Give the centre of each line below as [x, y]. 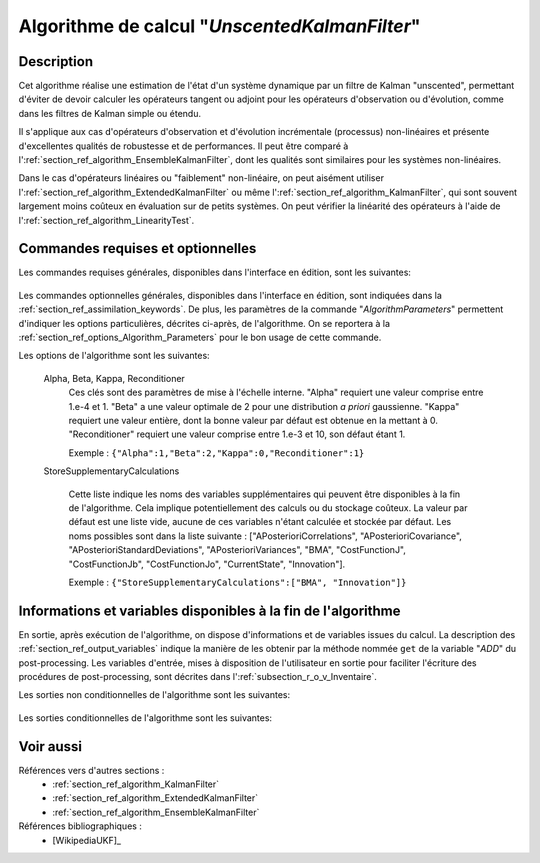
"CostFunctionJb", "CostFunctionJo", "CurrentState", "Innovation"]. [207, 564]
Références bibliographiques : [80, 826]
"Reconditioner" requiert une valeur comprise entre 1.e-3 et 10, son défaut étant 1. [237, 434]
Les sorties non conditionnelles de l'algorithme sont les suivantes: [154, 695]
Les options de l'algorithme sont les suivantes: [114, 356]
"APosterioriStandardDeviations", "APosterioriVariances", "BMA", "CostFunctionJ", [237, 550]
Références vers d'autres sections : [91, 770]
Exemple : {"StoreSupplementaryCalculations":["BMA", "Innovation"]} [237, 582]
